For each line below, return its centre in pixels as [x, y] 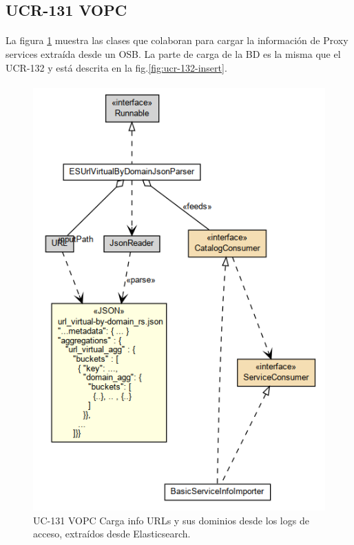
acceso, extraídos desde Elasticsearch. [112, 534]
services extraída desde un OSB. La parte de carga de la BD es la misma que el [173, 53]
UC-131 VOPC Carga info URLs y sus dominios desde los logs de [171, 520]
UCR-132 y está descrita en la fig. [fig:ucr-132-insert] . [116, 67]
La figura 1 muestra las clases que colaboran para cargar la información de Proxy [177, 40]
